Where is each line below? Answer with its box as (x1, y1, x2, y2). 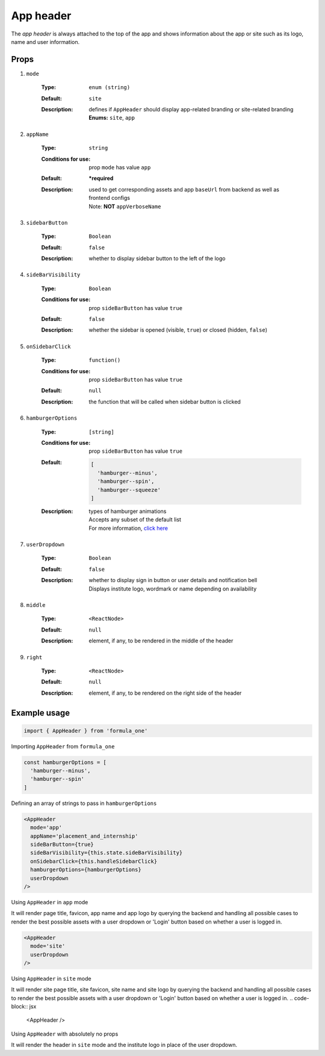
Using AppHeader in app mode (11, 898, 88, 905)
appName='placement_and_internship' (30, 833, 138, 839)
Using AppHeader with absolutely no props (11, 1030, 119, 1037)
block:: (11, 1003, 28, 1010)
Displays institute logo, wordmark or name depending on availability (88, 585, 257, 592)
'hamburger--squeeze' (97, 486, 161, 493)
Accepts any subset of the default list (88, 516, 182, 523)
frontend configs (88, 194, 131, 202)
